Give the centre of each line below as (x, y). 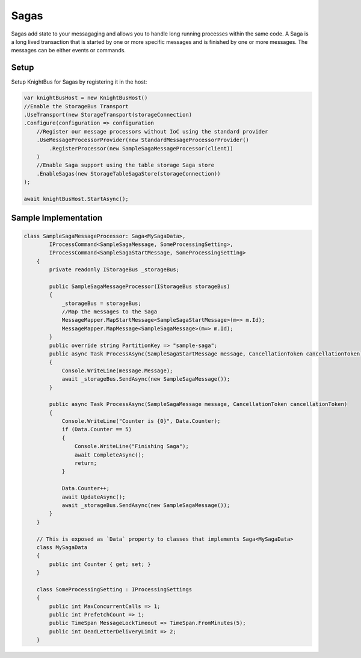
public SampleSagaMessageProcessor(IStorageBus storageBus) (140, 286)
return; (86, 463)
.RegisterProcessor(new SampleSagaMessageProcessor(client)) (141, 148)
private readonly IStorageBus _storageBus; (114, 270)
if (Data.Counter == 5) (97, 429)
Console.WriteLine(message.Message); (117, 371)
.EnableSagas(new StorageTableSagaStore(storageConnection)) (128, 174)
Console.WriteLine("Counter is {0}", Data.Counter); (141, 421)
